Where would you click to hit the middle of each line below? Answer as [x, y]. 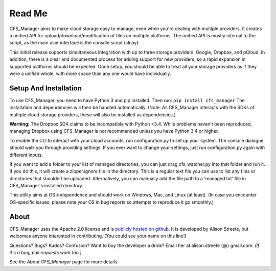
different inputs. [26, 155]
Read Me [29, 13]
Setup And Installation [45, 88]
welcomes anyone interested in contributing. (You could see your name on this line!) [98, 236]
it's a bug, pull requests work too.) [45, 252]
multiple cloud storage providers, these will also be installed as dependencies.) [93, 114]
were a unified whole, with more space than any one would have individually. [90, 73]
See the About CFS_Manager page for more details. [64, 262]
